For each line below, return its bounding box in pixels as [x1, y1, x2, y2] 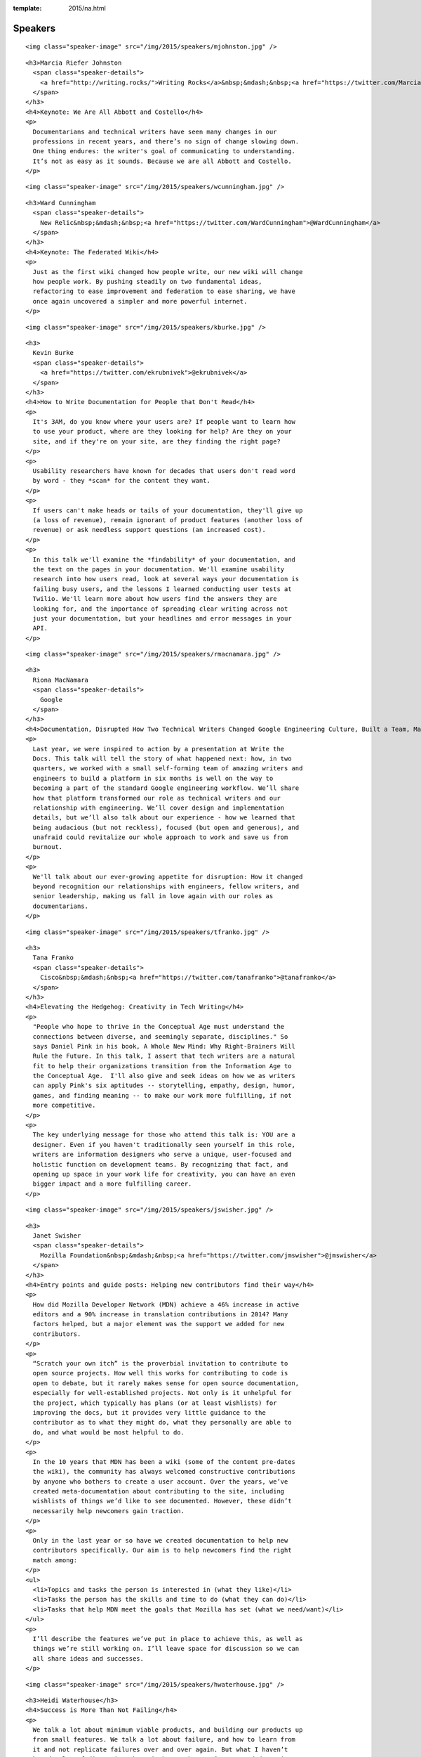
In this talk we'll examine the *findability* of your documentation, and [32, 555, 296, 564]
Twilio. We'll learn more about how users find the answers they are [32, 595, 277, 603]
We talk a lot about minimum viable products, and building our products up [32, 1726, 303, 1734]
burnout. [32, 843, 63, 851]
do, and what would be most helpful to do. [32, 1428, 185, 1437]
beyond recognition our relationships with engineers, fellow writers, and [32, 883, 300, 890]
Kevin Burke [32, 349, 74, 357]
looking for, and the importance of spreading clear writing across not [32, 604, 288, 613]
